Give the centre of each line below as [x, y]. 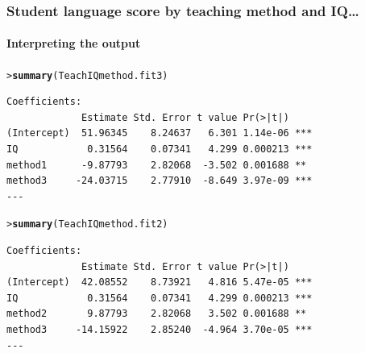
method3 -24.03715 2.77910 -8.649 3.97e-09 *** [160, 181]
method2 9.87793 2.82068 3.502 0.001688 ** [157, 314]
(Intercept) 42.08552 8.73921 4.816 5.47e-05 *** [160, 282]
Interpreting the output [74, 43]
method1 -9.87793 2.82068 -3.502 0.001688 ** [157, 165]
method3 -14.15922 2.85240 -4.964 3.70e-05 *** [160, 330]
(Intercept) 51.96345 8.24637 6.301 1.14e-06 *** [160, 133]
